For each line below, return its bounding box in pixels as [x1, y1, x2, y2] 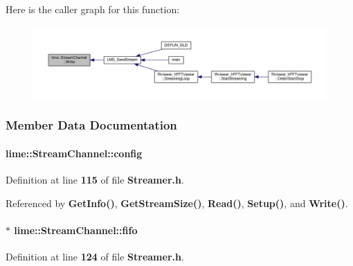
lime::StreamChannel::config [6, 145, 143, 160]
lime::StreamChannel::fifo [14, 222, 138, 237]
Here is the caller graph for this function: [6, 2, 180, 16]
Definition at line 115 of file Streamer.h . [6, 172, 184, 187]
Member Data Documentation [6, 116, 177, 134]
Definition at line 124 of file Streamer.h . [6, 249, 184, 264]
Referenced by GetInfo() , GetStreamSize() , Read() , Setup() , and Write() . [6, 195, 348, 210]
